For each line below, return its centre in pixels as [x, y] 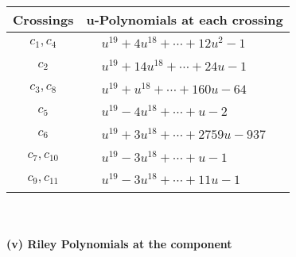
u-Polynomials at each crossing [185, 19]
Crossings [43, 19]
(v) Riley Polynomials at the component [119, 243]
